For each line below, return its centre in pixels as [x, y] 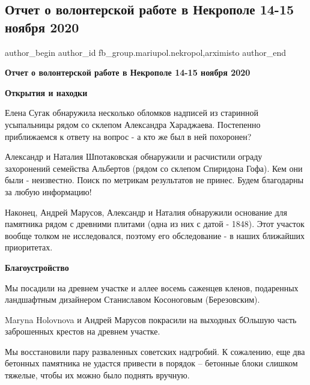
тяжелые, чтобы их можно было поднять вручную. [97, 375]
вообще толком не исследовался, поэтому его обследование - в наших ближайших [155, 235]
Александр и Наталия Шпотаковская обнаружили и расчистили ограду [134, 156]
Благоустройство [37, 267]
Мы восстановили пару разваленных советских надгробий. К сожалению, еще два [155, 351]
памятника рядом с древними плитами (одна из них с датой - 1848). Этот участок [155, 224]
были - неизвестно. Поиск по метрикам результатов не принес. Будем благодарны [154, 180]
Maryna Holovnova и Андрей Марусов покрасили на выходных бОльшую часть [151, 319]
